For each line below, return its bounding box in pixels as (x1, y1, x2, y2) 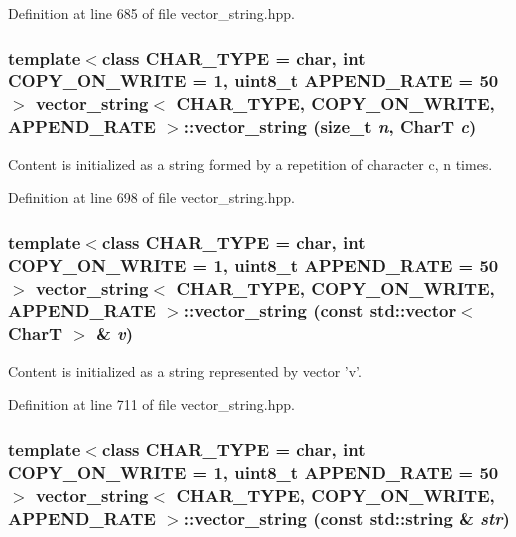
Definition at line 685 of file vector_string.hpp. (8, 3, 295, 23)
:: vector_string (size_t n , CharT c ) (183, 114, 477, 139)
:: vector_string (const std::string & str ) (183, 505, 510, 530)
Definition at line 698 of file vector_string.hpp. (8, 187, 295, 208)
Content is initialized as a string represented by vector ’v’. (8, 360, 362, 381)
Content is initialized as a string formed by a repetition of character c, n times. (8, 153, 493, 174)
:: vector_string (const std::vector (183, 298, 457, 323)
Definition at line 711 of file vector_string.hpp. (8, 394, 295, 415)
